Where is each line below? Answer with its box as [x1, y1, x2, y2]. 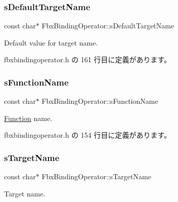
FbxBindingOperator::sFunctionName [41, 96, 158, 106]
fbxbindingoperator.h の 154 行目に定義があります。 [4, 130, 171, 140]
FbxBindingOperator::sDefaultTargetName [41, 20, 174, 31]
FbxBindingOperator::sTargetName [41, 171, 151, 182]
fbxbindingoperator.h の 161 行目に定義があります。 [4, 54, 171, 65]
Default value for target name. [4, 37, 98, 48]
